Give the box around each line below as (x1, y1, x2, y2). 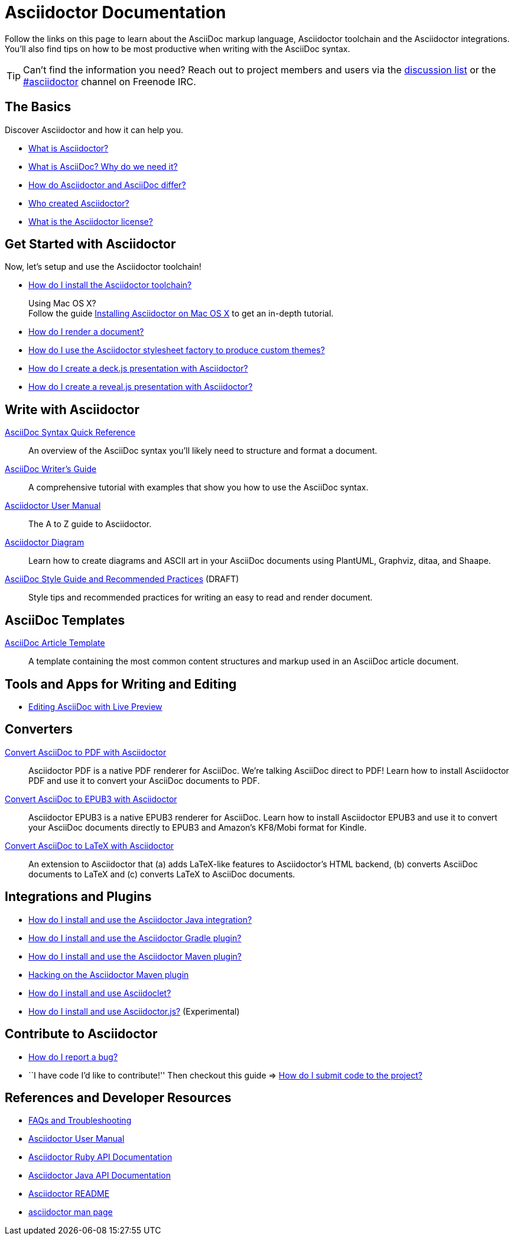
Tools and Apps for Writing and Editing (5, 676, 237, 692)
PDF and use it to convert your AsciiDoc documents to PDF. (28, 775, 260, 786)
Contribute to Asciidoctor (5, 1026, 158, 1042)
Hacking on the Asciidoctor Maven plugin (28, 969, 189, 980)
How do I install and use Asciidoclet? (28, 987, 171, 998)
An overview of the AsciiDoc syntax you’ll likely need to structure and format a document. (28, 445, 378, 456)
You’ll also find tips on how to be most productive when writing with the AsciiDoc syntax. (5, 43, 350, 54)
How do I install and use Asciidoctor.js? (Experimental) (28, 1006, 240, 1016)
